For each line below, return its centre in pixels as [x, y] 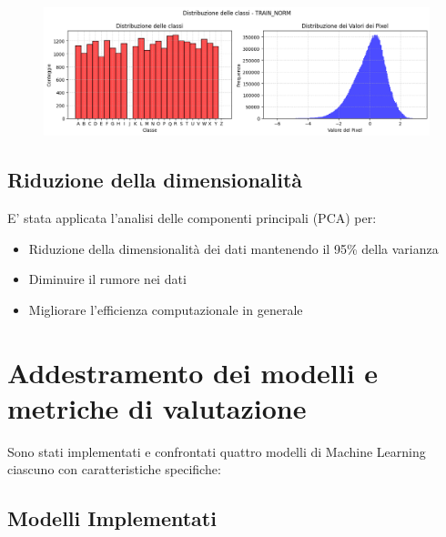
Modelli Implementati [112, 518]
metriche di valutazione [157, 407]
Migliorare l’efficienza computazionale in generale [166, 309]
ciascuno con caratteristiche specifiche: [114, 469]
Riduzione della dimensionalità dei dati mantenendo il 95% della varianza [233, 248]
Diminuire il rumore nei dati [107, 279]
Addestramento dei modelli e [193, 372]
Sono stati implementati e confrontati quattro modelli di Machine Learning [217, 451]
